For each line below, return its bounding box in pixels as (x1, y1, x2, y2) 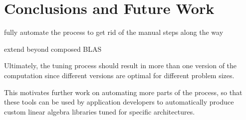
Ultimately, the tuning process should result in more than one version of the (4, 60, 237, 71)
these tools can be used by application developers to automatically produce (4, 97, 234, 107)
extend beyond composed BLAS (4, 43, 102, 54)
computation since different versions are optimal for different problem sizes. (4, 70, 235, 80)
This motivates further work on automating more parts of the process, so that (4, 87, 243, 97)
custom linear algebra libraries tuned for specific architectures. (4, 106, 195, 117)
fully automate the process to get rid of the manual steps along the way (4, 27, 224, 37)
